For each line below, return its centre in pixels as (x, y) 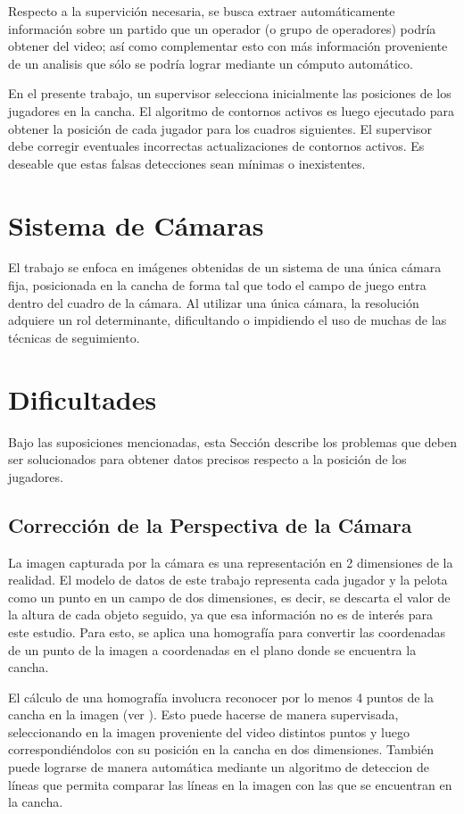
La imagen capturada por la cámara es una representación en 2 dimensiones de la (231, 562)
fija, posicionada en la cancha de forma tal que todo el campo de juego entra (217, 285)
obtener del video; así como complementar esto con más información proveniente (228, 46)
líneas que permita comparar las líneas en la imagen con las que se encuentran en (230, 784)
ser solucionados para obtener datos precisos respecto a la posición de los (207, 459)
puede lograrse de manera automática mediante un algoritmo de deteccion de (219, 767)
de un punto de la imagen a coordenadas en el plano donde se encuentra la (212, 649)
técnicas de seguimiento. (74, 337)
